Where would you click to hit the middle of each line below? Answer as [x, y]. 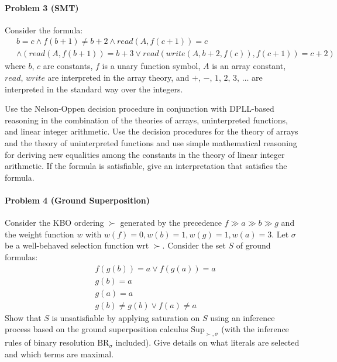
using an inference [243, 317]
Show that [23, 317]
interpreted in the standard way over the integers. [94, 89]
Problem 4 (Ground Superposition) [78, 200]
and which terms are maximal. [59, 354]
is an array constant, [249, 66]
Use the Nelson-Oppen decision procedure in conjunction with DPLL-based [140, 108]
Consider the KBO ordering [54, 223]
